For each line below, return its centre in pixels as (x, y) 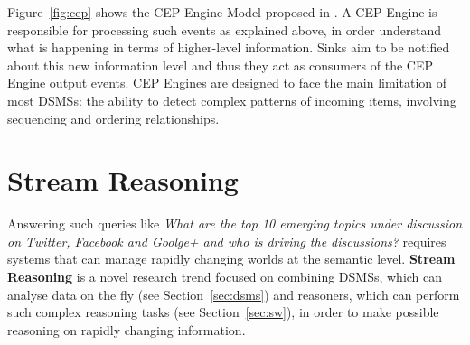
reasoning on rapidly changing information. (127, 329)
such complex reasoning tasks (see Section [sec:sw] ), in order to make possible (223, 312)
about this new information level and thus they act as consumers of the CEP (221, 65)
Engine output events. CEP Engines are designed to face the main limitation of (227, 83)
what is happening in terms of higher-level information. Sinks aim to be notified (229, 47)
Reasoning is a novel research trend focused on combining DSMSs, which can (225, 277)
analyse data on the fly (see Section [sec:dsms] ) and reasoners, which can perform (234, 294)
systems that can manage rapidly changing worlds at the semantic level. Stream (231, 259)
